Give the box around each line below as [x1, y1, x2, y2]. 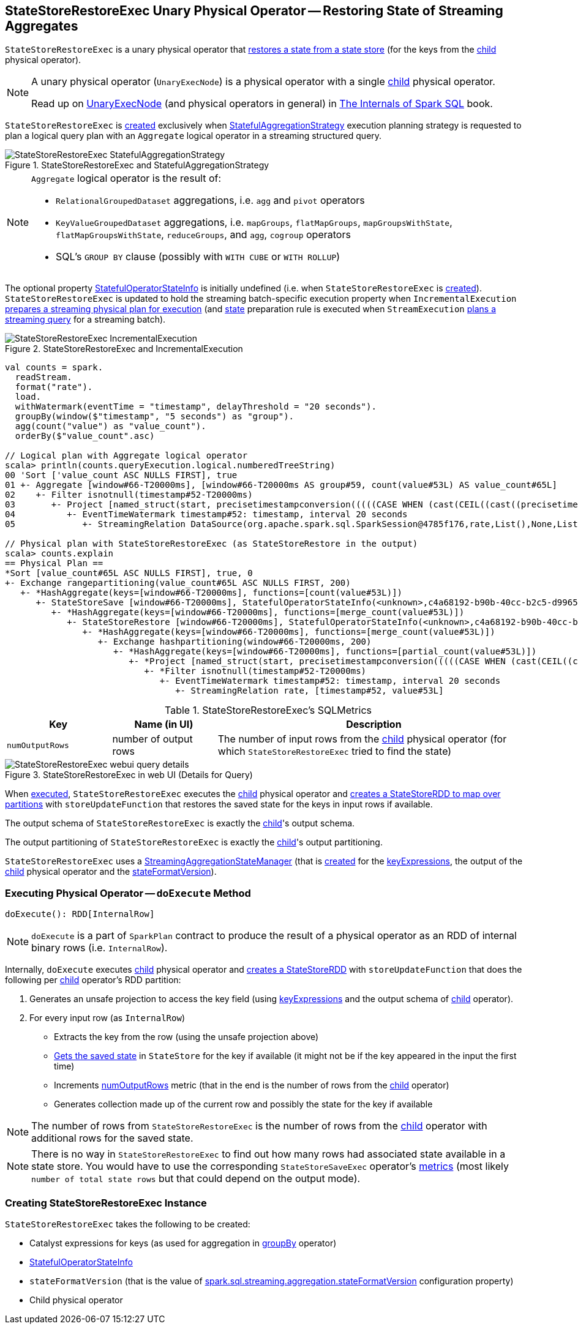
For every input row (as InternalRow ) [29, 1013, 185, 1024]
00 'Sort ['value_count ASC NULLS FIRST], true [5, 470, 238, 481]
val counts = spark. [5, 362, 103, 373]
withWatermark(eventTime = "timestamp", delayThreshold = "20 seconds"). [15, 402, 377, 412]
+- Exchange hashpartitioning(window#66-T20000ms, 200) [97, 637, 372, 647]
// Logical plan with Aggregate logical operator [5, 451, 248, 461]
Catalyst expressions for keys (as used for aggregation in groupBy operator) [29, 1237, 337, 1248]
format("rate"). [15, 382, 93, 392]
